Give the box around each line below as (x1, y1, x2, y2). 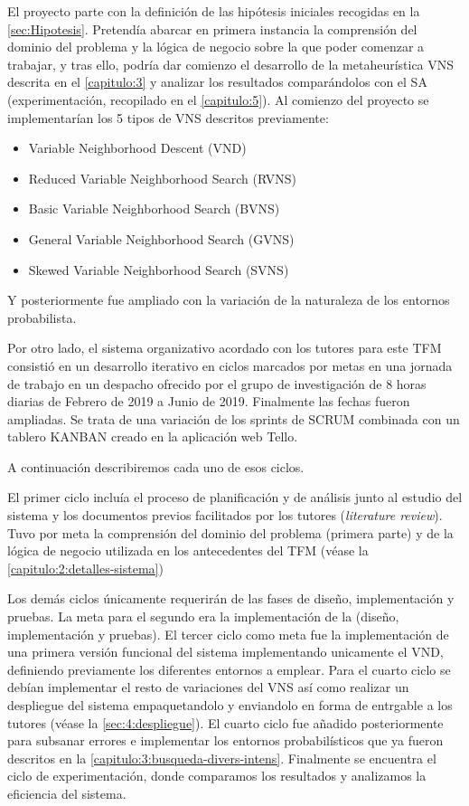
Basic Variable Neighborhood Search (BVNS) (28, 199, 280, 218)
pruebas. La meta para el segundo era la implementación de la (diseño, (7, 607, 399, 626)
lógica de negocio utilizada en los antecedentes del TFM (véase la (7, 541, 369, 560)
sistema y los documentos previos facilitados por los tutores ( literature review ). (7, 506, 443, 525)
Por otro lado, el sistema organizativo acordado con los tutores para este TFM (7, 338, 442, 357)
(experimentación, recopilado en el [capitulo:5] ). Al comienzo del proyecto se (7, 90, 429, 109)
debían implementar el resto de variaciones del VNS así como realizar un (7, 678, 409, 697)
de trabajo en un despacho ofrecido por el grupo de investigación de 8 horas (7, 374, 427, 393)
